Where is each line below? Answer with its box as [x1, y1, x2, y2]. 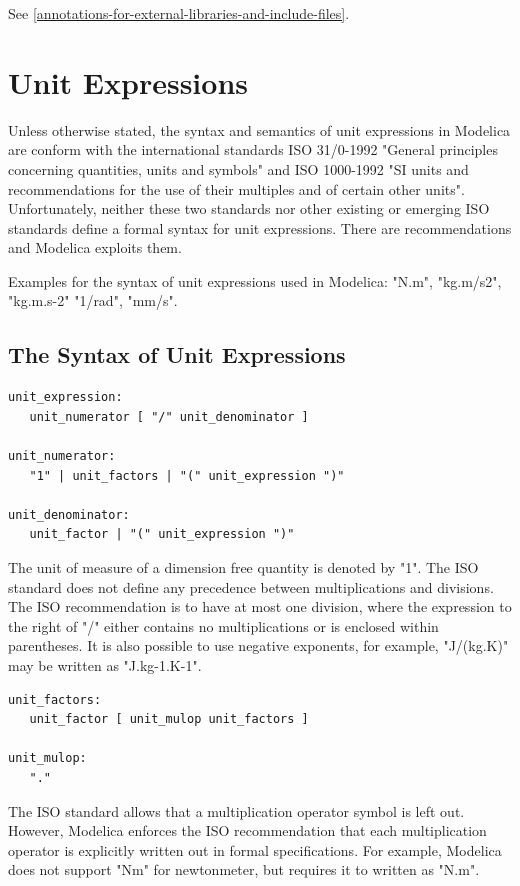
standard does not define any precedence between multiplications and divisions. [8, 576, 494, 597]
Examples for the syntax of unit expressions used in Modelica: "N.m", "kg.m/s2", [8, 270, 502, 291]
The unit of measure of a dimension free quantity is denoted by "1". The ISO [8, 557, 479, 578]
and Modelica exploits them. [8, 237, 182, 258]
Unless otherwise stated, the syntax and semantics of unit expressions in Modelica [8, 119, 511, 140]
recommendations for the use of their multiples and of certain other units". [8, 178, 465, 199]
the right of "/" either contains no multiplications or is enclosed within [8, 615, 439, 636]
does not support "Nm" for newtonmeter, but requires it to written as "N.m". [8, 859, 480, 880]
